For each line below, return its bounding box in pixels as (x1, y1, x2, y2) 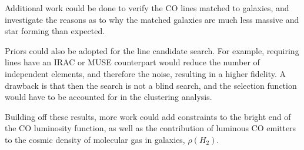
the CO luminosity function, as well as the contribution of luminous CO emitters (5, 122, 296, 134)
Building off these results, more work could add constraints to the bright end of (5, 110, 291, 122)
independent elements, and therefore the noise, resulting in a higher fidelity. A (5, 67, 286, 79)
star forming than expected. (5, 25, 105, 37)
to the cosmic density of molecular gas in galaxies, (5, 133, 185, 145)
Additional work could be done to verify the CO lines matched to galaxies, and (5, 2, 289, 14)
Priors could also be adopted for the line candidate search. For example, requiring (5, 44, 299, 56)
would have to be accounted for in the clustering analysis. (5, 91, 212, 103)
